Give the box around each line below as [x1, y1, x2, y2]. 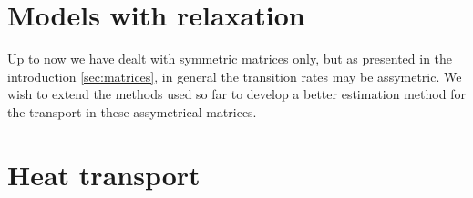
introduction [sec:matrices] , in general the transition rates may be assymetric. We [7, 66, 462, 85]
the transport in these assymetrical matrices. [7, 102, 257, 121]
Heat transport [7, 155, 201, 193]
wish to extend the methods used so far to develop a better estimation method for [7, 84, 466, 104]
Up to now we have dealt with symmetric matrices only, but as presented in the [7, 49, 453, 68]
